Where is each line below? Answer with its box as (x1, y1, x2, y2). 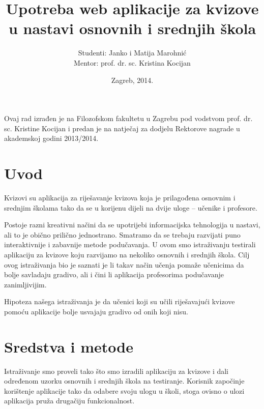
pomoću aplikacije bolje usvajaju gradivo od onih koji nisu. (4, 306, 188, 316)
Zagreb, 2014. (111, 74, 154, 85)
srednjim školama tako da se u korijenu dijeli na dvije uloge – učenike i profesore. (4, 202, 257, 213)
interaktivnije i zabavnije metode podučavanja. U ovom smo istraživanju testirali (4, 239, 256, 250)
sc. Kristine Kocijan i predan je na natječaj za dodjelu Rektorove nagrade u (4, 123, 240, 133)
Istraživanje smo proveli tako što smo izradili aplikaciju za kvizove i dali (4, 365, 229, 376)
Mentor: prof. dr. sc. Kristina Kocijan (74, 57, 191, 68)
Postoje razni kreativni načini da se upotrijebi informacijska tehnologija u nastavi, (4, 219, 260, 230)
